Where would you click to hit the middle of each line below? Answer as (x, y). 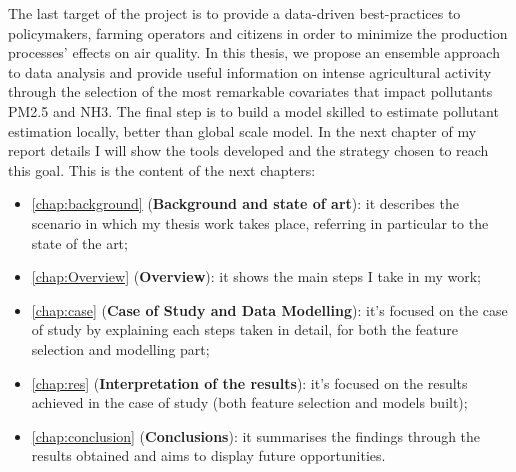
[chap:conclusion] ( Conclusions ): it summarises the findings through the (256, 435)
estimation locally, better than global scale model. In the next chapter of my (242, 130)
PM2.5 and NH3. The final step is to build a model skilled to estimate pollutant (253, 110)
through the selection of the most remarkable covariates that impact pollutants (250, 91)
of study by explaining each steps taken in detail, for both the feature (244, 329)
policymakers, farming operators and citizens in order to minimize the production (258, 32)
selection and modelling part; (120, 348)
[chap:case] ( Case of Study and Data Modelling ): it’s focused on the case (269, 309)
